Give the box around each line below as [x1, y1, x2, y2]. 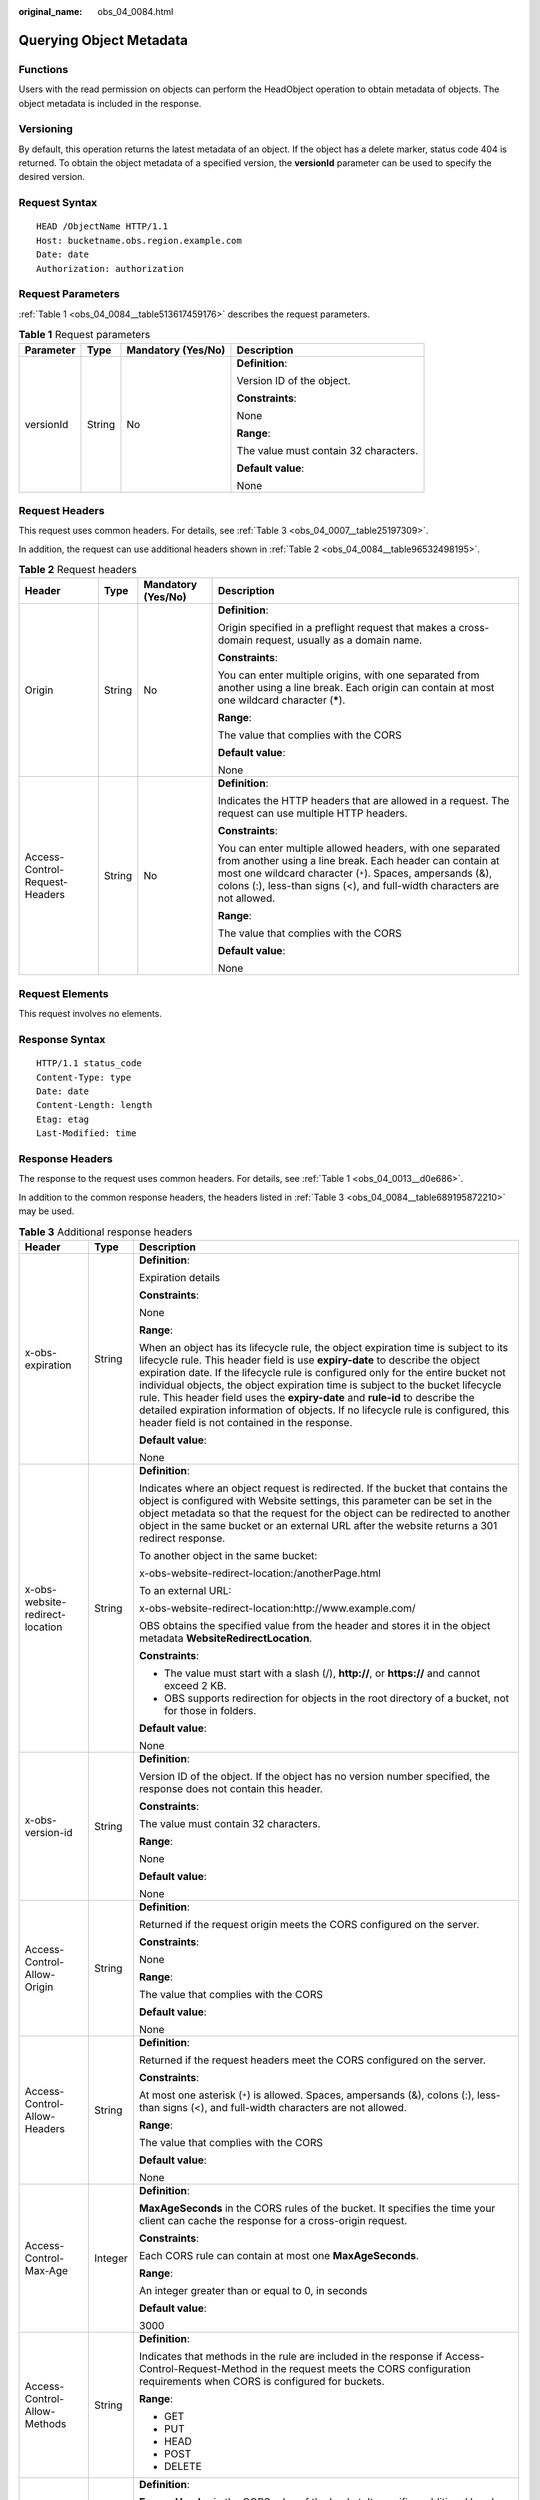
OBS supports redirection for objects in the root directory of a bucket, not [163, 1691, 510, 1705]
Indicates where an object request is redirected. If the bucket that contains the [138, 1481, 508, 1495]
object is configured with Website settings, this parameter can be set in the [138, 1493, 493, 1507]
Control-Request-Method [138, 2361, 258, 2375]
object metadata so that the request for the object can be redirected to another [138, 1506, 511, 1520]
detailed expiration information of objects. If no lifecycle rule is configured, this [138, 1403, 510, 1417]
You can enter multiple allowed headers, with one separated [217, 841, 501, 855]
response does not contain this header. [138, 1781, 324, 1795]
